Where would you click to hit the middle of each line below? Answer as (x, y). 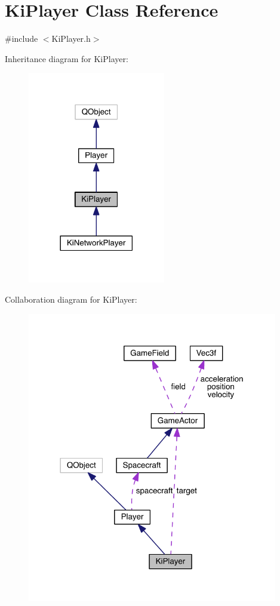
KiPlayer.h (71, 39)
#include (21, 39)
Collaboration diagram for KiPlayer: (71, 299)
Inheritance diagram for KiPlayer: (67, 58)
